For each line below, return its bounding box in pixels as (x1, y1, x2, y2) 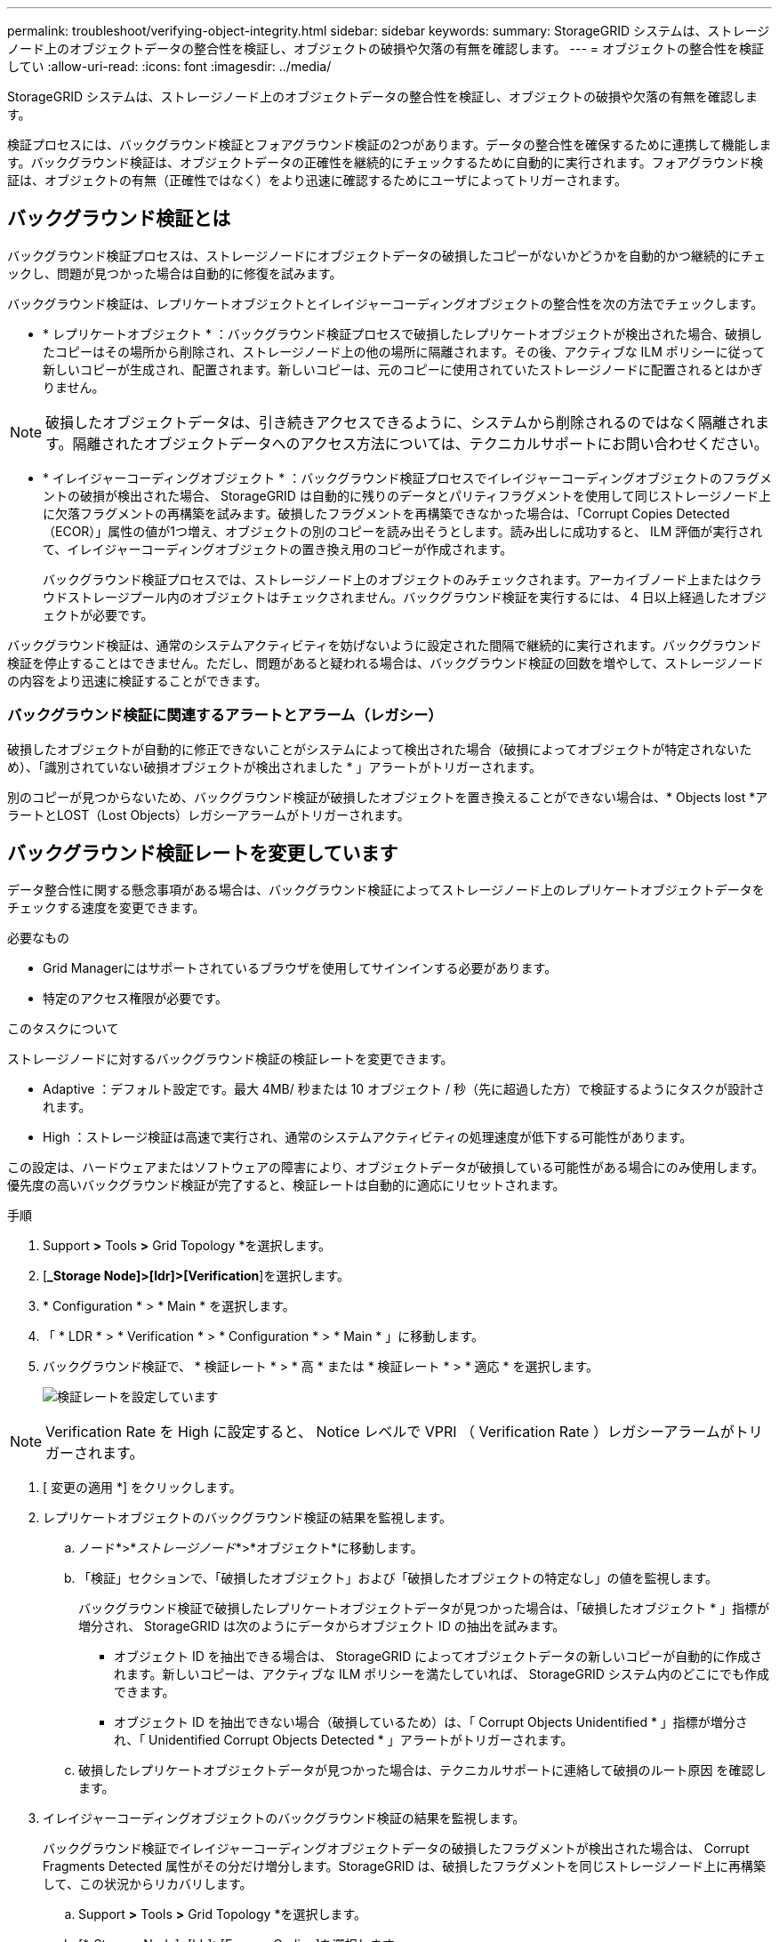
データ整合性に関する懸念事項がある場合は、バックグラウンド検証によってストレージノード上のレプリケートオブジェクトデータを (7, 882, 765, 898)
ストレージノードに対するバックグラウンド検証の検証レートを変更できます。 (7, 1051, 454, 1067)
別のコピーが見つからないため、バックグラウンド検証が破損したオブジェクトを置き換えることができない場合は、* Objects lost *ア (7, 789, 768, 805)
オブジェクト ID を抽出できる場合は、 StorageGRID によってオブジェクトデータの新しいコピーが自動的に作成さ (114, 1649, 763, 1665)
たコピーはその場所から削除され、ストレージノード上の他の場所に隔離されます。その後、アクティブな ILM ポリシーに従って (43, 343, 766, 359)
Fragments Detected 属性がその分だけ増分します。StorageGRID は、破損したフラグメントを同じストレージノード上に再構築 (43, 1858, 767, 1874)
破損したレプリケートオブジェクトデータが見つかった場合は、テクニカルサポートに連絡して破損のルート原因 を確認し (78, 1762, 767, 1778)
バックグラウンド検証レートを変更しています (7, 842, 398, 865)
